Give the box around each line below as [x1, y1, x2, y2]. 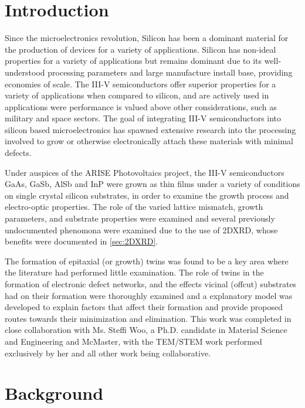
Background [5, 381, 104, 405]
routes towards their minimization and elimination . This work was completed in [5, 312, 292, 324]
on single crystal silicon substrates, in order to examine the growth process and [5, 189, 289, 201]
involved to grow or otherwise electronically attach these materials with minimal [5, 135, 293, 147]
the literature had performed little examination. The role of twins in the [5, 266, 264, 278]
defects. [5, 147, 32, 159]
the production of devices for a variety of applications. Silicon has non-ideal [5, 43, 276, 55]
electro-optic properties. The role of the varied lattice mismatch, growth [5, 200, 263, 213]
